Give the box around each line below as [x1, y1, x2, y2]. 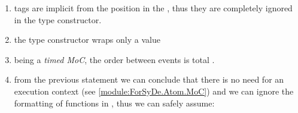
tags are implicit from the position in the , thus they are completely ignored [14, 2, 293, 14]
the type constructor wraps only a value [14, 33, 160, 46]
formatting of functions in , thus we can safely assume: [14, 96, 215, 109]
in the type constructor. [14, 13, 102, 26]
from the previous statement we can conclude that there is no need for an [14, 73, 284, 86]
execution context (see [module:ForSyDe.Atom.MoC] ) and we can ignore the [14, 84, 294, 97]
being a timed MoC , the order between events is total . [14, 53, 215, 65]
